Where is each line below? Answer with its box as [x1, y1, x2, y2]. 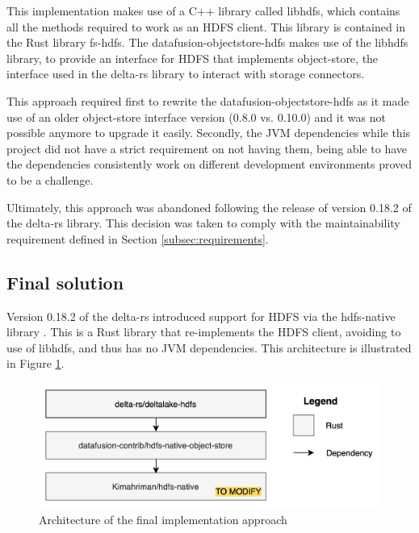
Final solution [6, 269, 124, 294]
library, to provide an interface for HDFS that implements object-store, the [6, 49, 379, 66]
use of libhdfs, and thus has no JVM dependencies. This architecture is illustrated [6, 339, 412, 356]
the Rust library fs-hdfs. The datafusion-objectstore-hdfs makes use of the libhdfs [6, 34, 409, 51]
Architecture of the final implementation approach [39, 511, 287, 528]
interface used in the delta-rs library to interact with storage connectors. [6, 65, 365, 82]
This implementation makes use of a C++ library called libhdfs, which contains [6, 2, 400, 19]
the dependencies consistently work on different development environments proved [6, 156, 413, 173]
